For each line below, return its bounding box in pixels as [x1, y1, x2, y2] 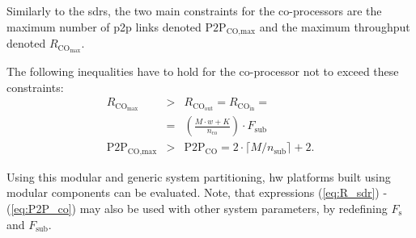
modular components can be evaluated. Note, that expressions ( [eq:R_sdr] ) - [6, 184, 388, 201]
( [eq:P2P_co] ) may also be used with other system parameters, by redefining [6, 199, 388, 216]
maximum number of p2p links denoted [6, 18, 202, 35]
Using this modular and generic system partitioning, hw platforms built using [6, 168, 391, 185]
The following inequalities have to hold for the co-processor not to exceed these [6, 62, 399, 79]
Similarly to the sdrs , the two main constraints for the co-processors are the [6, 2, 382, 19]
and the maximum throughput [259, 18, 410, 35]
